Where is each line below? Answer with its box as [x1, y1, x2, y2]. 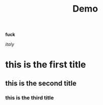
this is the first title [5, 59, 86, 71]
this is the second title [5, 79, 77, 87]
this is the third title [5, 94, 54, 101]
